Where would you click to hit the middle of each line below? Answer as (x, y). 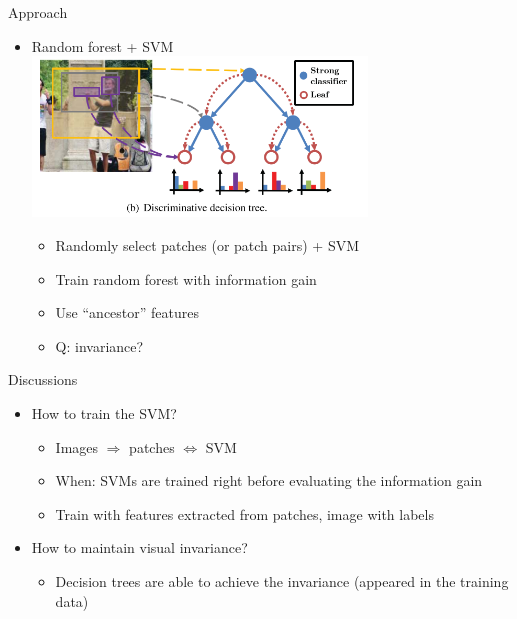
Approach (38, 12)
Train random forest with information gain (186, 278)
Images (77, 446)
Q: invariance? (99, 345)
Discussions (43, 379)
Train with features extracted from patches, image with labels (244, 513)
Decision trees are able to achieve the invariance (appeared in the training (282, 580)
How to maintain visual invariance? (139, 547)
